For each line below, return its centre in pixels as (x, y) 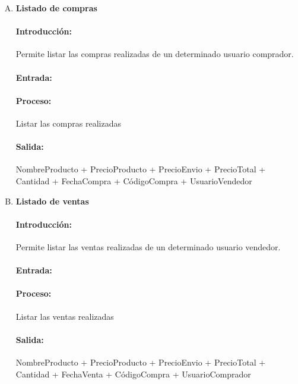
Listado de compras (56, 8)
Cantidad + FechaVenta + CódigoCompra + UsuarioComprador (133, 374)
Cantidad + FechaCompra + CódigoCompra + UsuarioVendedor (134, 180)
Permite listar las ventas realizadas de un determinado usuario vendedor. (148, 246)
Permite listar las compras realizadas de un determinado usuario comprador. (155, 54)
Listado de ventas (52, 201)
